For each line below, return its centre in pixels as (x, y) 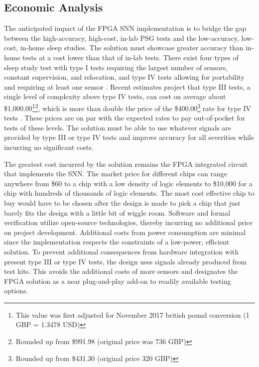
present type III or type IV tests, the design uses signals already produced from (126, 261)
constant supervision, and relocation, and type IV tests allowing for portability (124, 77)
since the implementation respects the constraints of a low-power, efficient (117, 242)
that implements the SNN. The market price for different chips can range (116, 174)
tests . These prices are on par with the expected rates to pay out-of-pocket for (125, 118)
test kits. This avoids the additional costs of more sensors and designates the (121, 271)
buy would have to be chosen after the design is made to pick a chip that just (122, 202)
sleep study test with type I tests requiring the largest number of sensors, (116, 67)
